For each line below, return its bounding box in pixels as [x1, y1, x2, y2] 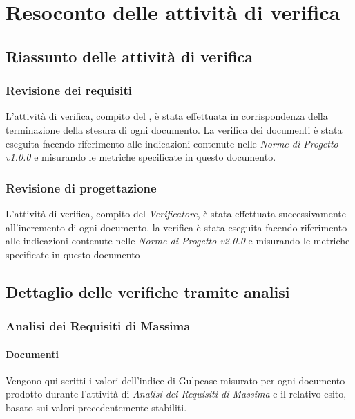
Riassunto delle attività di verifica [6, 45, 253, 66]
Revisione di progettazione [6, 179, 157, 196]
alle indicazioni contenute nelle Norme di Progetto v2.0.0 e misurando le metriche [6, 233, 350, 248]
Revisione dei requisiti [6, 82, 132, 99]
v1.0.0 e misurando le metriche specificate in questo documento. [6, 150, 276, 164]
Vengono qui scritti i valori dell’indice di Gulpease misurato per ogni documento [6, 373, 345, 387]
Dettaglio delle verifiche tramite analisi [6, 280, 290, 302]
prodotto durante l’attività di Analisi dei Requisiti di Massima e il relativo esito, [6, 386, 347, 401]
